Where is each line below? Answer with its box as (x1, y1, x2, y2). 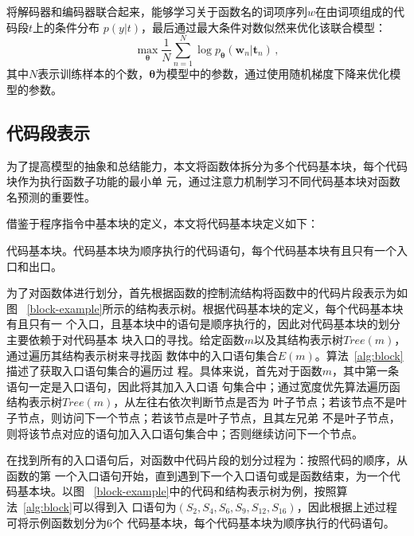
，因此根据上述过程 (296, 498, 397, 514)
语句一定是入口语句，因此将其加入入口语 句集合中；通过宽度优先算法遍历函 (6, 378, 400, 394)
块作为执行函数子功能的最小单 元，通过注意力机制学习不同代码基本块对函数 (6, 173, 400, 190)
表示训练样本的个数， (37, 65, 150, 82)
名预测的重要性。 (6, 188, 96, 205)
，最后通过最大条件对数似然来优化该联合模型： (141, 18, 387, 35)
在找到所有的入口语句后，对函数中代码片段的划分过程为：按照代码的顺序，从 (6, 452, 408, 468)
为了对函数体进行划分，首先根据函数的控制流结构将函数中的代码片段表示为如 (6, 284, 408, 301)
